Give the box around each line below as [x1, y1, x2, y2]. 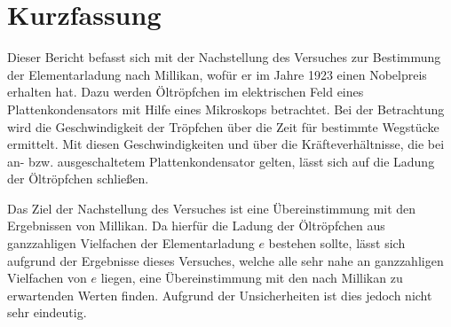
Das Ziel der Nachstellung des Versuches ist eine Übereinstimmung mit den [7, 199, 416, 217]
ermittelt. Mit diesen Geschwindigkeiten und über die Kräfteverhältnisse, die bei [7, 135, 445, 153]
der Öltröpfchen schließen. [7, 169, 149, 188]
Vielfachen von [7, 269, 87, 287]
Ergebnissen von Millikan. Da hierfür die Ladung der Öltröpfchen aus [7, 216, 385, 235]
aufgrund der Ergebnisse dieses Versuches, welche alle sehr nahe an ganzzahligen [7, 251, 444, 269]
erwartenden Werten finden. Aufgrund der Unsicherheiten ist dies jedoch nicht [7, 285, 432, 304]
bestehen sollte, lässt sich [268, 234, 406, 253]
